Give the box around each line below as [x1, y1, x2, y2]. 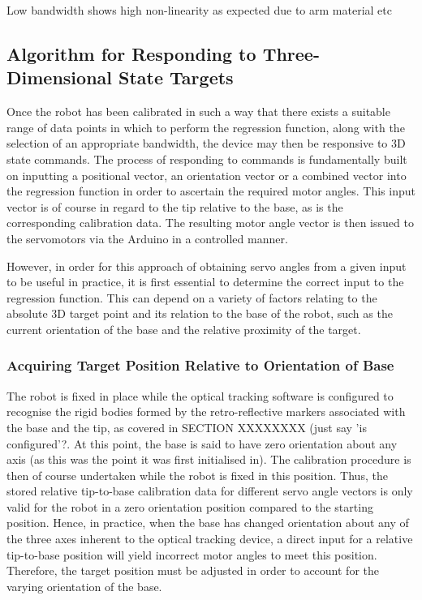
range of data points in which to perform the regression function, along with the [6, 118, 405, 135]
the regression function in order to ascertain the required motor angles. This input [6, 182, 416, 199]
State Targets [118, 65, 234, 90]
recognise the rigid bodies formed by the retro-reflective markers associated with [6, 403, 406, 420]
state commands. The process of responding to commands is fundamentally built [6, 150, 407, 167]
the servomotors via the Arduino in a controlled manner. [6, 229, 288, 246]
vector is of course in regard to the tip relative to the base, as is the [6, 198, 343, 215]
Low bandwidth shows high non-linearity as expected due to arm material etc [6, 2, 392, 18]
